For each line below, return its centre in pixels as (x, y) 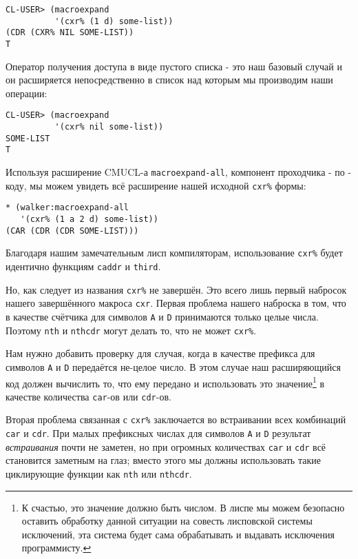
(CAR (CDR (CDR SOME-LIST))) (72, 231)
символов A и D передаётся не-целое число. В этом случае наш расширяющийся (173, 366)
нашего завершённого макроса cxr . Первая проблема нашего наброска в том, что (176, 303)
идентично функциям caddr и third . (83, 266)
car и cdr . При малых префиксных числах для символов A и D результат (158, 433)
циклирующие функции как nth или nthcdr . (99, 473)
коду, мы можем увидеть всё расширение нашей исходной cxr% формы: (156, 185)
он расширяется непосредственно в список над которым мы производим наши (169, 80)
